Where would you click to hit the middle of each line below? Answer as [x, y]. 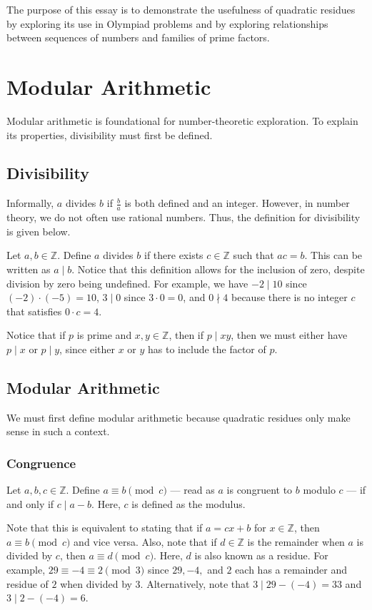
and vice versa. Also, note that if [145, 541]
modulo [319, 490]
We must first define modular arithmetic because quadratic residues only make [179, 417]
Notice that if [36, 335]
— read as [192, 490]
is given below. [39, 231]
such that [253, 255]
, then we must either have [289, 335]
